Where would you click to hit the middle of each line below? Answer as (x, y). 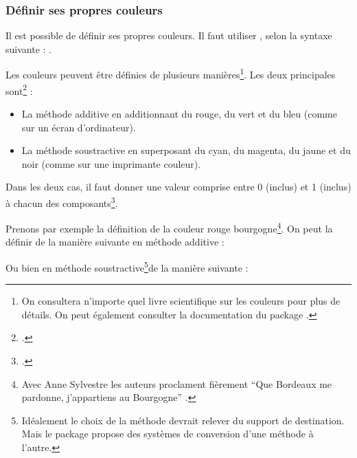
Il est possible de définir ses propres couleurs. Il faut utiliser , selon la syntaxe (169, 35)
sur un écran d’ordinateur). (79, 127)
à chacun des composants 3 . (62, 201)
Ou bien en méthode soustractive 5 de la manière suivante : (127, 266)
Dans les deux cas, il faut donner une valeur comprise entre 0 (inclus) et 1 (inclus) (178, 187)
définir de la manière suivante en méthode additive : (115, 242)
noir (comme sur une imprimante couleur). (111, 163)
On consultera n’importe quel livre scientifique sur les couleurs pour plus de (181, 301)
